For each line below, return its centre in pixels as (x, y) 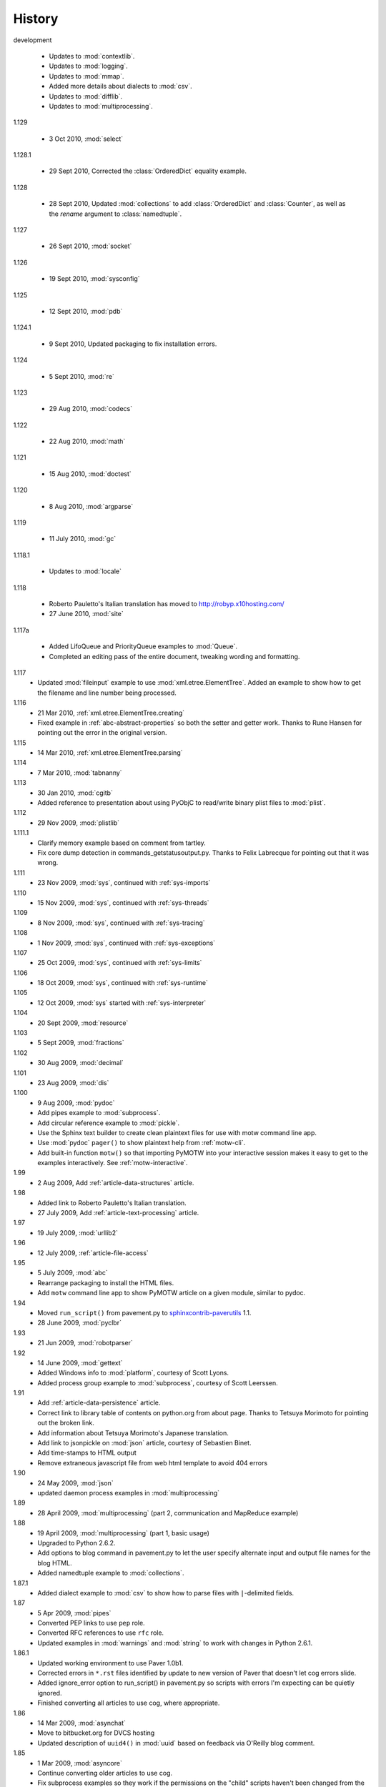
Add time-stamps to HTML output (87, 1453)
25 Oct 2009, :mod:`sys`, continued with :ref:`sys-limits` (120, 963)
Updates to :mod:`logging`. (88, 66)
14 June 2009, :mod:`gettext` (80, 1362)
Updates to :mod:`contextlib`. (92, 56)
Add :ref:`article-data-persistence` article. (99, 1403)
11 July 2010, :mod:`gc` (83, 539)
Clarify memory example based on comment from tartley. (122, 843)
